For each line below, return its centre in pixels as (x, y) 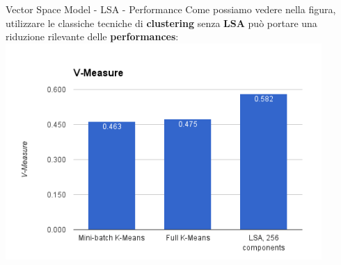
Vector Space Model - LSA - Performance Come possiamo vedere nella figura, (171, 9)
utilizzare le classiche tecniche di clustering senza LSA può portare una (161, 23)
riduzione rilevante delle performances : (92, 36)
